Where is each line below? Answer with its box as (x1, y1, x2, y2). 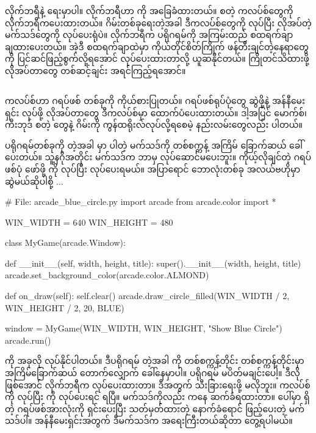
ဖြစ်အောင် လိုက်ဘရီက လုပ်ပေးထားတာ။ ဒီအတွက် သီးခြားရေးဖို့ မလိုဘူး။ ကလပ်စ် (5, 378, 311, 391)
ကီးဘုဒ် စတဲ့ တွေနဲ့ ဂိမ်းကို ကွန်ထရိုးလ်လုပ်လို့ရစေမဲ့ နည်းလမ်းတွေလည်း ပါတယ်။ (5, 118, 303, 131)
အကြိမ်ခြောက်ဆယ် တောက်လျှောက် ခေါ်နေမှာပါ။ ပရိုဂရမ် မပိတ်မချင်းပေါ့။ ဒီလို (5, 366, 300, 379)
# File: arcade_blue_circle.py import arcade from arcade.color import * (5, 195, 276, 208)
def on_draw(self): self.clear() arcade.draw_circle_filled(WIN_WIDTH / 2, (5, 289, 290, 302)
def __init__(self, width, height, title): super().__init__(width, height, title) (5, 256, 301, 269)
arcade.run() (5, 333, 51, 346)
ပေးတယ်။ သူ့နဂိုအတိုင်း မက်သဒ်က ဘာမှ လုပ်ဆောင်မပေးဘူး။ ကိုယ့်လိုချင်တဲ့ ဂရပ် (5, 150, 312, 163)
